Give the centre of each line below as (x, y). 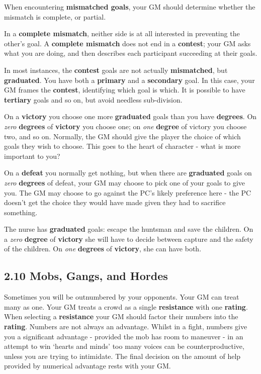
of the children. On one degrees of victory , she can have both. (103, 249)
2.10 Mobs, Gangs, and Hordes (86, 276)
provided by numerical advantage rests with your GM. (88, 366)
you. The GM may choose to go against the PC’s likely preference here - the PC (128, 192)
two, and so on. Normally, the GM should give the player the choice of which (122, 136)
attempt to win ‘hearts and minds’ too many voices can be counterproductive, (124, 346)
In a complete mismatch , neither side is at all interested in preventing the (122, 33)
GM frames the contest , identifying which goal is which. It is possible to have (125, 90)
